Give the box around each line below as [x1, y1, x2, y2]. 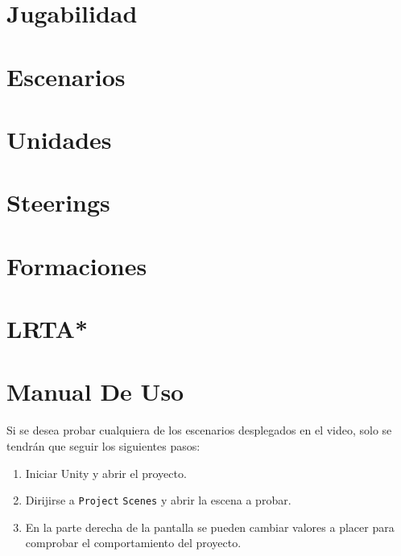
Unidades [6, 122, 112, 155]
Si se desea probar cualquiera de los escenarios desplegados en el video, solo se [6, 422, 392, 439]
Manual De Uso [6, 375, 184, 408]
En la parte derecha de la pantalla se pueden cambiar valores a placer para [25, 518, 395, 535]
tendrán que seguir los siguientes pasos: [6, 437, 200, 454]
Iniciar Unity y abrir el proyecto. [25, 464, 187, 481]
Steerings [6, 186, 110, 219]
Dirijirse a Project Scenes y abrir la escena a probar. [25, 492, 291, 509]
